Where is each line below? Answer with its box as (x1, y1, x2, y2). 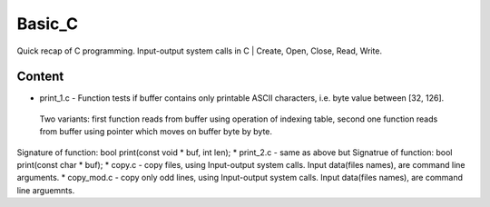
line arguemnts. (16, 184, 75, 195)
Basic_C (16, 14, 79, 34)
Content (16, 69, 64, 84)
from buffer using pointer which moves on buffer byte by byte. (39, 126, 272, 137)
